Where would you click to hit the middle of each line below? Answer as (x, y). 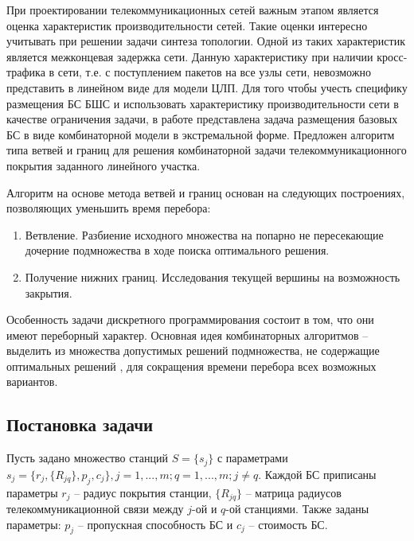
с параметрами (252, 458)
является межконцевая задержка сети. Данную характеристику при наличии (190, 56)
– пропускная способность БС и (155, 524)
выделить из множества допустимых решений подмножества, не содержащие (193, 350)
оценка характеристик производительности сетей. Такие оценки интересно (187, 25)
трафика (26, 72)
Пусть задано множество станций (87, 458)
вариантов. (32, 381)
